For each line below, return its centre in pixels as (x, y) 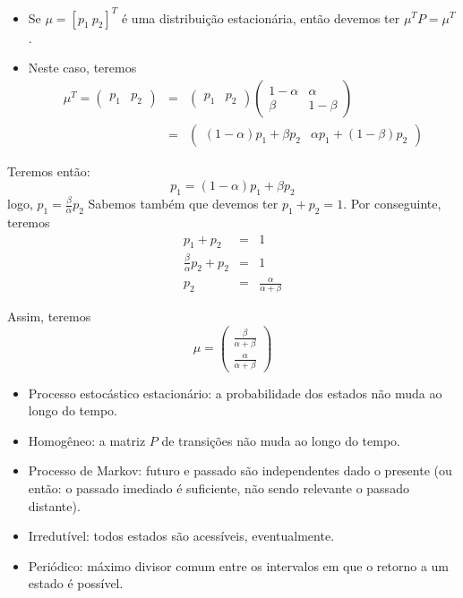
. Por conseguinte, (392, 204)
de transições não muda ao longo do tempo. (281, 440)
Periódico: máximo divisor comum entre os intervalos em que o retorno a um (239, 565)
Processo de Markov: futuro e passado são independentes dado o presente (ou (240, 470)
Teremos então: (49, 171)
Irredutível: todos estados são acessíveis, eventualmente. (181, 536)
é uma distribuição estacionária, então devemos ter (261, 17)
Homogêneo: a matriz (87, 440)
